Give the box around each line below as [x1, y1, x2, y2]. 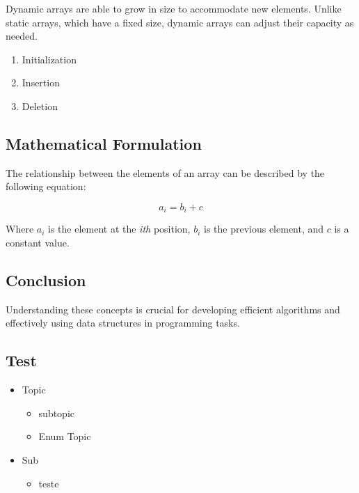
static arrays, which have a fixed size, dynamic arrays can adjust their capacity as [6, 15, 354, 29]
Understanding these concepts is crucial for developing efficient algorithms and [6, 302, 340, 316]
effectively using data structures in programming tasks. [6, 315, 240, 330]
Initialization [22, 52, 77, 66]
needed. [6, 29, 38, 43]
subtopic [38, 405, 75, 420]
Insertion [22, 75, 60, 90]
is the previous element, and [203, 221, 324, 236]
